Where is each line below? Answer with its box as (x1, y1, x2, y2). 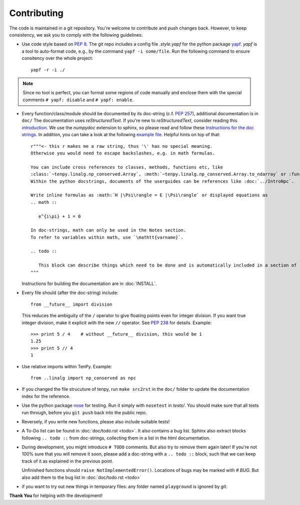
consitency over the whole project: (21, 55, 93, 61)
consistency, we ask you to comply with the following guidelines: (9, 32, 143, 38)
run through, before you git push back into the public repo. (21, 409, 147, 415)
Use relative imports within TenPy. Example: (21, 363, 112, 369)
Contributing (9, 8, 63, 19)
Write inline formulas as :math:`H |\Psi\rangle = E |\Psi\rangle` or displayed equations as (30, 192, 268, 198)
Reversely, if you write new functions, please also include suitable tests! (21, 418, 170, 424)
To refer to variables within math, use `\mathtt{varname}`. (30, 234, 183, 240)
